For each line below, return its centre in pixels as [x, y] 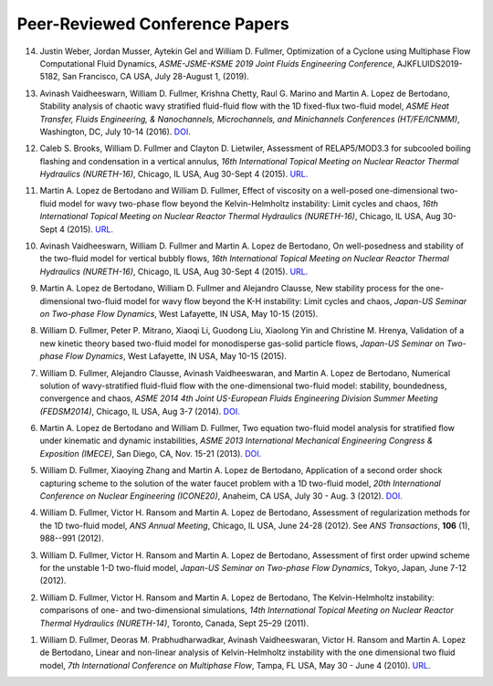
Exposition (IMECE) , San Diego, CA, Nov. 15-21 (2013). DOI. [151, 453]
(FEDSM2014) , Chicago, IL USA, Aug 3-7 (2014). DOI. [140, 411]
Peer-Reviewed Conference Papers [153, 24]
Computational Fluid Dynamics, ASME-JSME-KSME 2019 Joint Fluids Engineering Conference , [217, 63]
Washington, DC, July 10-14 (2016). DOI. [115, 132]
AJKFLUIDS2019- [430, 63]
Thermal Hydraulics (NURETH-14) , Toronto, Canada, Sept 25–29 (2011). [174, 623]
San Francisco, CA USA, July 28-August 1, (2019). [156, 77]
